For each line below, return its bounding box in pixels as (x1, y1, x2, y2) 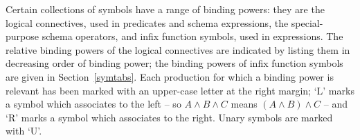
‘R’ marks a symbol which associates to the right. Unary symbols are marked (6, 110, 333, 124)
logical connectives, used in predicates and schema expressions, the (6, 15, 289, 30)
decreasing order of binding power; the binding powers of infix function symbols (6, 56, 343, 70)
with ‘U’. (6, 123, 42, 138)
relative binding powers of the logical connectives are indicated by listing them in (6, 42, 350, 57)
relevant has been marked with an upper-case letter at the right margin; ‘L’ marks (6, 83, 354, 97)
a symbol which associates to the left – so (6, 97, 181, 111)
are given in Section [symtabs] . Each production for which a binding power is (6, 69, 334, 83)
